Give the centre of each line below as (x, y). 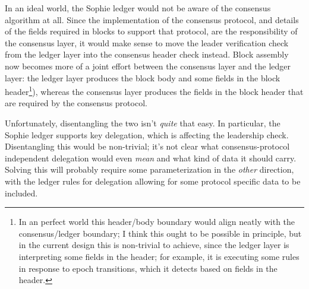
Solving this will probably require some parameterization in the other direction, (149, 169)
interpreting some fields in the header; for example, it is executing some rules (159, 256)
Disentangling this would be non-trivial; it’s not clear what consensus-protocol (147, 146)
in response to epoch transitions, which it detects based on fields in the (148, 268)
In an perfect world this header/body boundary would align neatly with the (157, 222)
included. (21, 193)
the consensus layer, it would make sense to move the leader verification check (147, 42)
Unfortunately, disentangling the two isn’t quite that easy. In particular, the (143, 123)
